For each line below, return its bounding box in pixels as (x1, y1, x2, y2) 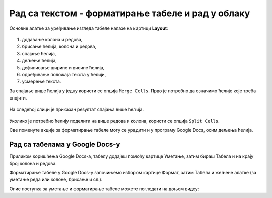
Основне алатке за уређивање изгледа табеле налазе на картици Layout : (9, 25, 168, 31)
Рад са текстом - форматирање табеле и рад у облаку (9, 8, 250, 19)
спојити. (9, 95, 27, 101)
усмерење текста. (22, 78, 61, 85)
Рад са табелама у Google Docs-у (9, 140, 120, 149)
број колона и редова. (9, 160, 57, 166)
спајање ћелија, (22, 50, 56, 56)
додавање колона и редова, (22, 36, 83, 42)
